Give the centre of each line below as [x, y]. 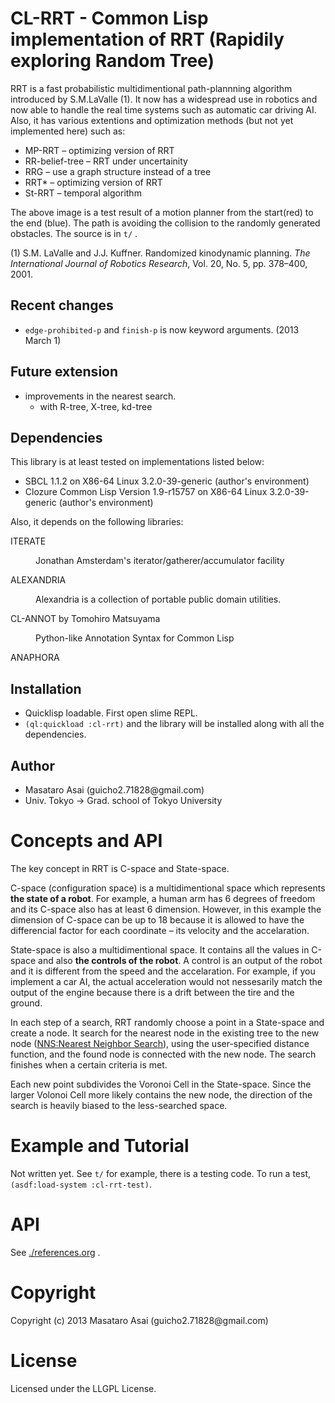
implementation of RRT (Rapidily [147, 39]
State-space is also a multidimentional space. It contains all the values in [160, 949]
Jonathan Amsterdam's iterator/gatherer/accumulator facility [160, 561]
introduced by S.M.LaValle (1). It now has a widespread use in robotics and [164, 99]
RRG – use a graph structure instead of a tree [118, 171]
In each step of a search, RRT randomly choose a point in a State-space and [167, 1022]
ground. [26, 1003]
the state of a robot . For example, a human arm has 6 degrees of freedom [163, 898]
